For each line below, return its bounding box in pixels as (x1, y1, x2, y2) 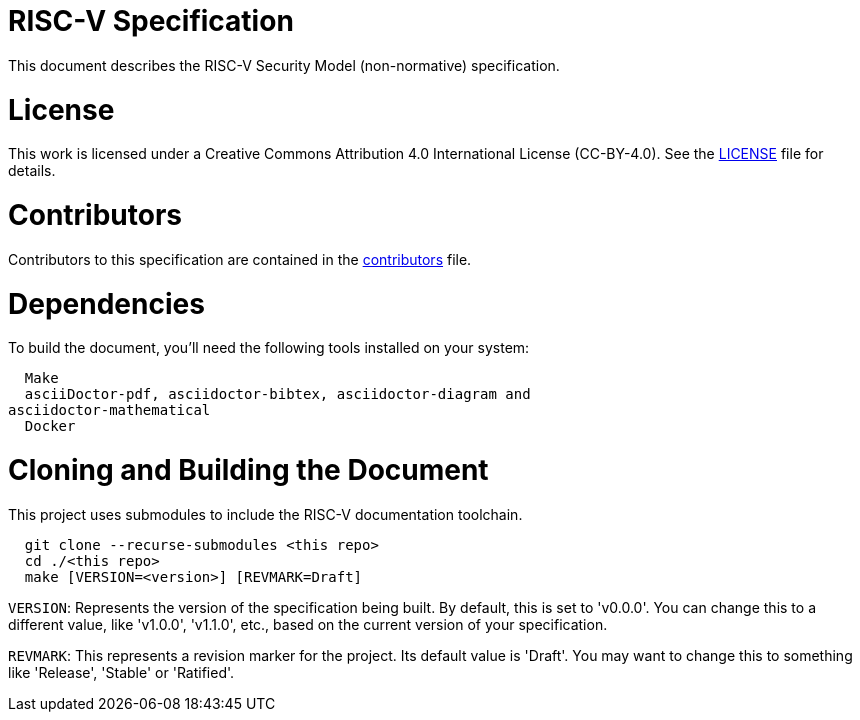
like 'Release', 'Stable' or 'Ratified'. (8, 663, 235, 681)
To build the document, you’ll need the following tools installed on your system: (8, 339, 530, 357)
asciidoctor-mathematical (8, 402, 211, 419)
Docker (24, 418, 76, 435)
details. (8, 162, 56, 180)
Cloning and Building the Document (8, 453, 489, 487)
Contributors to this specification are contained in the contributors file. (8, 250, 472, 268)
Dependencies (8, 286, 205, 321)
